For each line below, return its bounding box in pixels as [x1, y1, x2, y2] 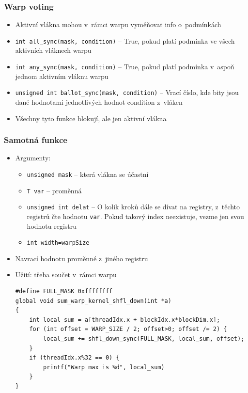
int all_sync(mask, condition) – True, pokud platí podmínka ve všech [15, 35, 235, 46]
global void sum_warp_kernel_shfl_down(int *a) [15, 297, 171, 304]
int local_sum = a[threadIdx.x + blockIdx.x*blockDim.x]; [29, 316, 220, 323]
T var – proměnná [27, 185, 82, 195]
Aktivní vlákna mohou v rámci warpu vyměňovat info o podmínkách [15, 19, 221, 30]
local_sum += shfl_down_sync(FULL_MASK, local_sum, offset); [43, 335, 245, 342]
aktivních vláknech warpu [15, 45, 92, 55]
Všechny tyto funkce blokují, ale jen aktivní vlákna [15, 113, 167, 123]
